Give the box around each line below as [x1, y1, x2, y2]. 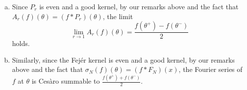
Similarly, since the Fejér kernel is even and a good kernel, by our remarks [12, 54, 235, 65]
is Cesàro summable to [31, 76, 100, 86]
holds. [12, 38, 30, 48]
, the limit [102, 11, 133, 21]
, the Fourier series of [178, 64, 243, 74]
